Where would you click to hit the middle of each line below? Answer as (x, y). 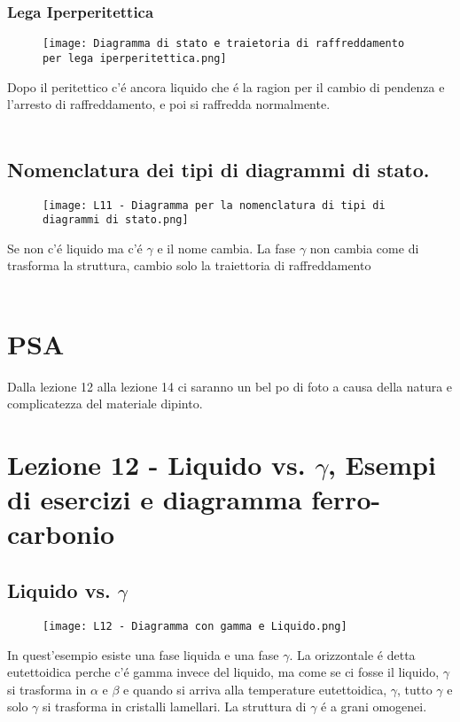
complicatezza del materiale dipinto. (105, 404)
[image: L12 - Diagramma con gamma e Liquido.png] (195, 626)
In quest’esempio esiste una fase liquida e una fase (143, 654)
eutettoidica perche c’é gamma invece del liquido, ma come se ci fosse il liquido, (223, 672)
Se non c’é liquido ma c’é (75, 248)
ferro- (346, 499)
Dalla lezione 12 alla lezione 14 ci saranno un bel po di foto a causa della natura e (230, 386)
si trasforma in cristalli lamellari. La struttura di (175, 706)
